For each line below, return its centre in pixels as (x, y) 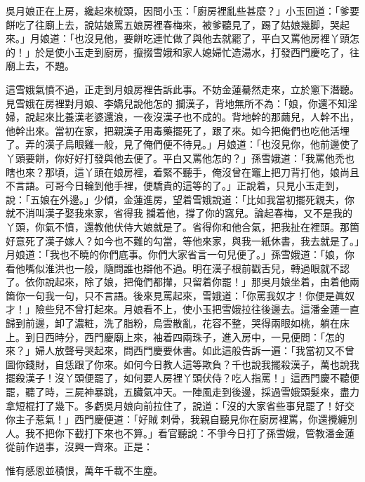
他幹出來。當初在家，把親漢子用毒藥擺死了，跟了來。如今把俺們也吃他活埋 (178, 130)
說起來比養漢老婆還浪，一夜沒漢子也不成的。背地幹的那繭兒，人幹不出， (192, 117)
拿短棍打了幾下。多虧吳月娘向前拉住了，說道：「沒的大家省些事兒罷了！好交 (180, 405)
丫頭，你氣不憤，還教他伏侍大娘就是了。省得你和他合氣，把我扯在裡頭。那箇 (182, 226)
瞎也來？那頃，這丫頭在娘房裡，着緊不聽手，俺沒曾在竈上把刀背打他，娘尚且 (182, 172)
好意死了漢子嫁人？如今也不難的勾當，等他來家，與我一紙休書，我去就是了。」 (182, 240)
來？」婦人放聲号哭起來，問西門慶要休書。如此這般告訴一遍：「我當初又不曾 (180, 350)
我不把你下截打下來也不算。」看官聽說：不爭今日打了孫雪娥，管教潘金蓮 (190, 433)
